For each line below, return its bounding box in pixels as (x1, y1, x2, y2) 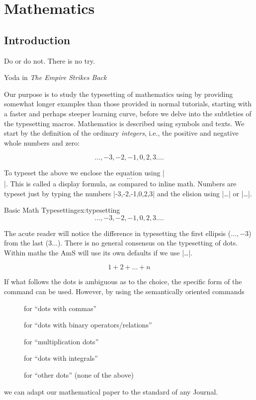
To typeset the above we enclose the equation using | (4, 167, 165, 178)
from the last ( (4, 238, 49, 248)
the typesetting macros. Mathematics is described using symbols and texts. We (4, 118, 245, 128)
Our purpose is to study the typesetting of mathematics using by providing (4, 88, 233, 99)
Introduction (4, 32, 71, 47)
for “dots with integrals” (24, 353, 98, 363)
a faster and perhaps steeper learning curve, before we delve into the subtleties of (4, 108, 252, 118)
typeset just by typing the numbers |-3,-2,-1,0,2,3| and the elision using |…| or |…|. (4, 188, 252, 198)
